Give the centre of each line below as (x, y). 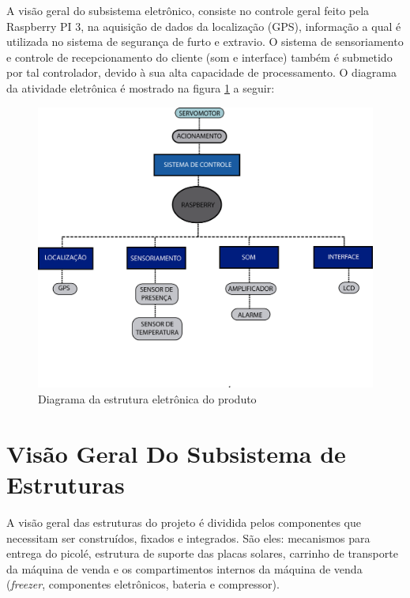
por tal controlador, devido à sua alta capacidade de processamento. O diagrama (201, 72)
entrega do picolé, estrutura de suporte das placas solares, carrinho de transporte (202, 553)
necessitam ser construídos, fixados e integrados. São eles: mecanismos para (188, 537)
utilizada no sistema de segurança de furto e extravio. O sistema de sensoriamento (205, 42)
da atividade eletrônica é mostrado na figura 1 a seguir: (141, 87)
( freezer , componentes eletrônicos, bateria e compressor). (143, 584)
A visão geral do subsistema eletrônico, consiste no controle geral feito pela (188, 10)
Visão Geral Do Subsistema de (176, 453)
